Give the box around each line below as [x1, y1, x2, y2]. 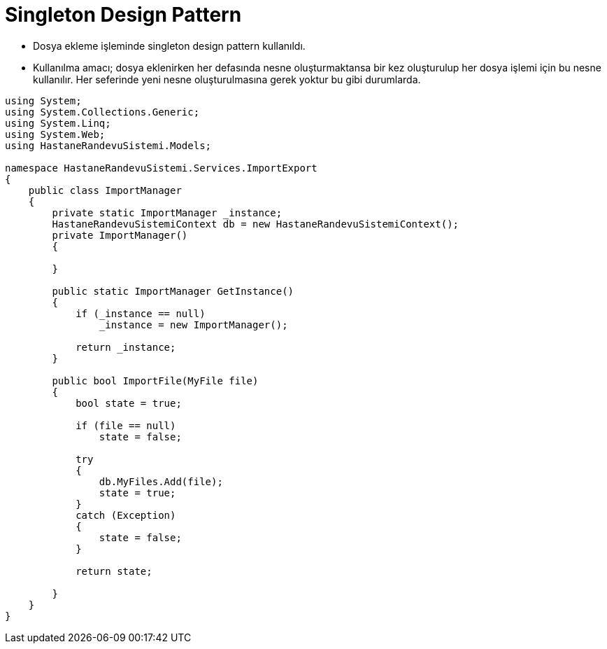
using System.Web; [5, 128, 106, 140]
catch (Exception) [76, 509, 176, 521]
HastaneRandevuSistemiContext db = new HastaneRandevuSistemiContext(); [52, 218, 459, 230]
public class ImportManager [28, 184, 182, 196]
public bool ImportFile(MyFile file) [52, 375, 259, 386]
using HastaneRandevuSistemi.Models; [5, 139, 212, 151]
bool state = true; [76, 397, 182, 409]
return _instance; [76, 341, 176, 353]
